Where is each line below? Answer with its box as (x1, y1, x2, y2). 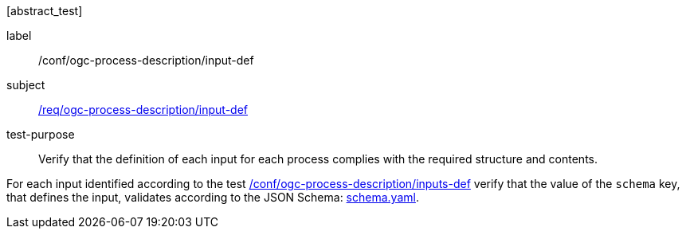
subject (6, 78, 45, 92)
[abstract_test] (6, 4, 83, 18)
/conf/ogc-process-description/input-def (38, 53, 254, 67)
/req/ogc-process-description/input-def (38, 103, 249, 116)
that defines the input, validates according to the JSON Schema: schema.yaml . (6, 190, 419, 204)
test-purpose (6, 127, 75, 141)
